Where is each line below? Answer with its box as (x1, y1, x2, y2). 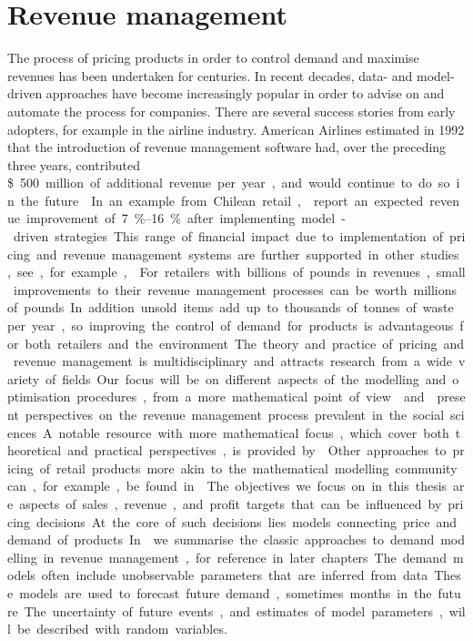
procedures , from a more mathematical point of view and (76, 387, 425, 406)
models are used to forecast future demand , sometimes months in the (19, 583, 432, 602)
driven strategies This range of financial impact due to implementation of (13, 227, 444, 246)
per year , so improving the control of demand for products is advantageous (7, 316, 454, 335)
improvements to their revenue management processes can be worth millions (13, 280, 458, 299)
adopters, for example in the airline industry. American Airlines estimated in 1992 (7, 119, 465, 138)
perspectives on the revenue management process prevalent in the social (25, 405, 445, 423)
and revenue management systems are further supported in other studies (35, 244, 459, 263)
